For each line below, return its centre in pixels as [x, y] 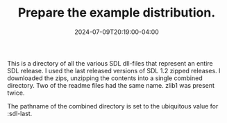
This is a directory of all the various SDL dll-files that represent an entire [110, 63]
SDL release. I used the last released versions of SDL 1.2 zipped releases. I [114, 70]
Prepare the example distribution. [117, 13]
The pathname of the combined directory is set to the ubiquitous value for [113, 106]
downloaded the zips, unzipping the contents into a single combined [105, 78]
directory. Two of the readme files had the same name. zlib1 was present [111, 85]
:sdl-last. [20, 113]
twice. [16, 93]
